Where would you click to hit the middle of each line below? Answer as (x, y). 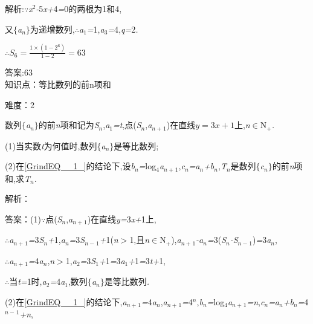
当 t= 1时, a (28, 281)
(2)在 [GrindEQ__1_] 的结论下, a (66, 301)
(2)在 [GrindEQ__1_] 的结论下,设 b (70, 166)
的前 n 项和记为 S (69, 125)
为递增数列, (52, 29)
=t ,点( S (127, 125)
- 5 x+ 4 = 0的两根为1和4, (79, 8)
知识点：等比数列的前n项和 (58, 84)
